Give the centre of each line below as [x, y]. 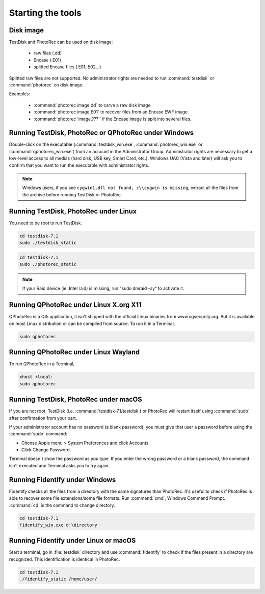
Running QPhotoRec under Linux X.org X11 [75, 305]
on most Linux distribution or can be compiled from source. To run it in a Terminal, [92, 324]
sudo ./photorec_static [48, 264]
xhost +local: [36, 377]
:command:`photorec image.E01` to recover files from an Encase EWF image [111, 112]
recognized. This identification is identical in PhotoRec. [65, 559]
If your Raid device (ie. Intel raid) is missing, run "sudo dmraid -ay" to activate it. [103, 288]
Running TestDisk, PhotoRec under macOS [76, 399]
